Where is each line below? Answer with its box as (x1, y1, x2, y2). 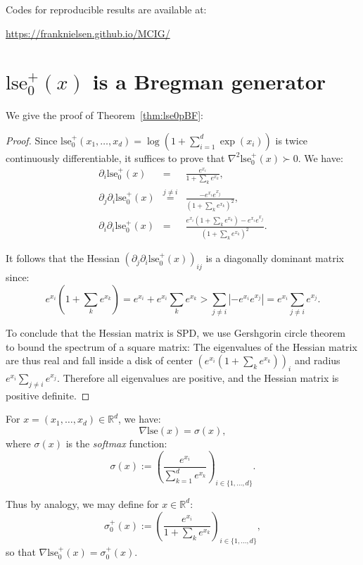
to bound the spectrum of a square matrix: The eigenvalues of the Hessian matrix (6, 339, 357, 354)
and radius (294, 353, 340, 368)
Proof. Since (6, 132, 58, 147)
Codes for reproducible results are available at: (6, 2, 207, 16)
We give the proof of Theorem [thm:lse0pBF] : (6, 108, 203, 123)
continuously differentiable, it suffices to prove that (6, 150, 225, 165)
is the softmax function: (65, 435, 167, 450)
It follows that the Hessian (6, 251, 120, 266)
